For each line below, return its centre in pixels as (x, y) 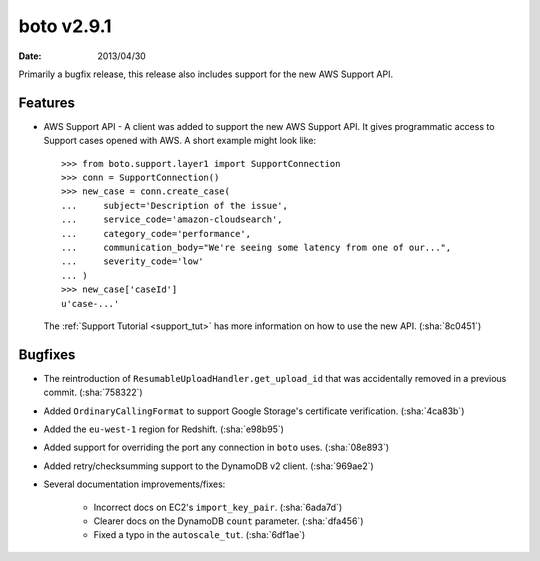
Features (46, 102)
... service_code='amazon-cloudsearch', (172, 219)
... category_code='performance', (156, 233)
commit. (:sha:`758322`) (93, 392)
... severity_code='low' (132, 261)
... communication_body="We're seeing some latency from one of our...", (256, 247)
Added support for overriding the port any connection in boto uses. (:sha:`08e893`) (216, 447)
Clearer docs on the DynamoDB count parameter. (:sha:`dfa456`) (228, 521)
